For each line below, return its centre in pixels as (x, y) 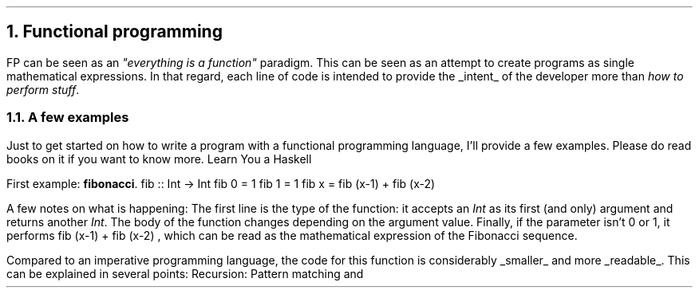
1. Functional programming (115, 32)
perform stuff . (43, 89)
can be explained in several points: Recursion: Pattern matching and (185, 273)
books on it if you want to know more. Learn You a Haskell (159, 159)
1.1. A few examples (68, 118)
